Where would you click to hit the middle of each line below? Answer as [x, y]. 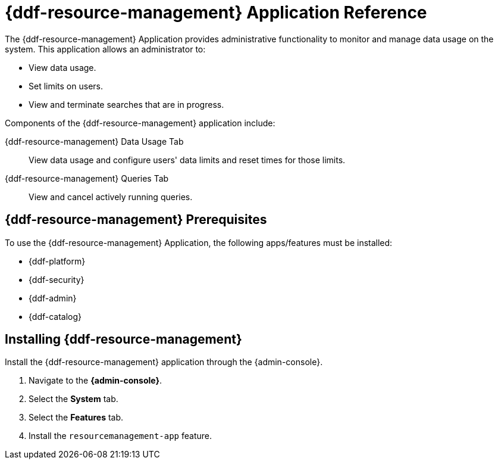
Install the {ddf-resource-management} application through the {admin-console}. [164, 362]
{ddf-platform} [57, 261]
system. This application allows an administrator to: [105, 49]
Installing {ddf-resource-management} [123, 340]
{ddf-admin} [53, 298]
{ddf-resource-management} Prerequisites [136, 220]
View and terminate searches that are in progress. [126, 104]
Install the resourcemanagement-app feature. [120, 436]
